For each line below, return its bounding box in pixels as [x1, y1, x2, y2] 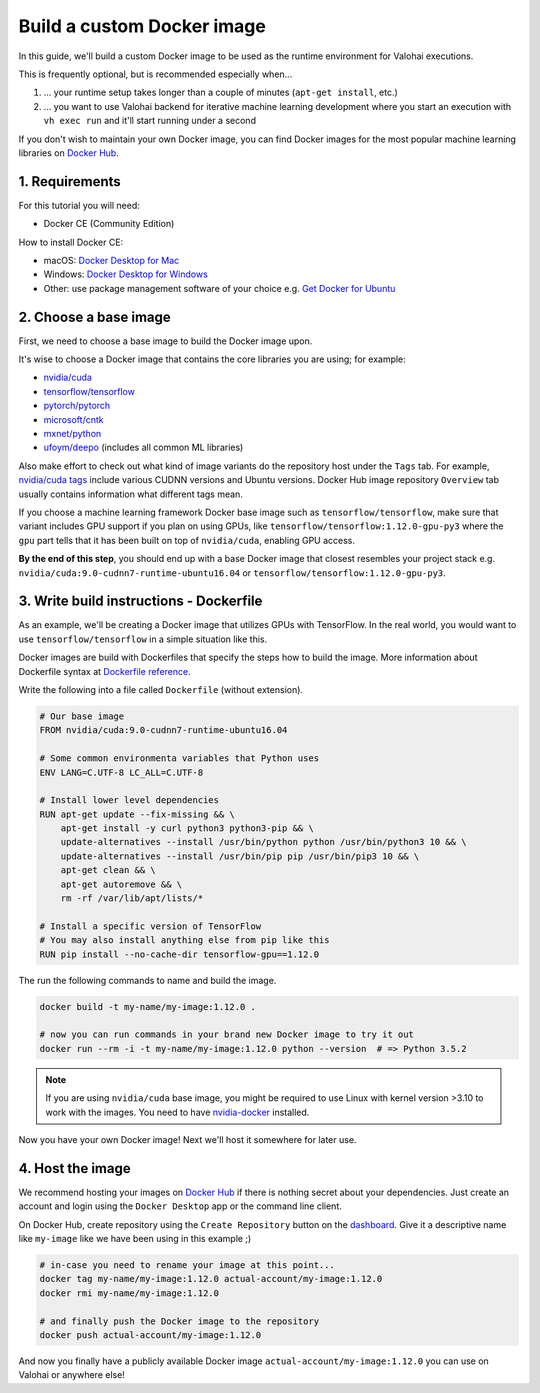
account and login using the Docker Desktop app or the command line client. [18, 1200, 342, 1212]
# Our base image [39, 710, 125, 722]
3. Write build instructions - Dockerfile [18, 593, 263, 610]
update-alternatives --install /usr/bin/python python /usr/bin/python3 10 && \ [60, 836, 467, 848]
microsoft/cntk [43, 413, 104, 425]
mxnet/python [43, 428, 102, 439]
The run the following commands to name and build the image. [18, 974, 277, 986]
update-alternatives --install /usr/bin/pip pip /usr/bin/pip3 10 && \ [60, 850, 420, 862]
